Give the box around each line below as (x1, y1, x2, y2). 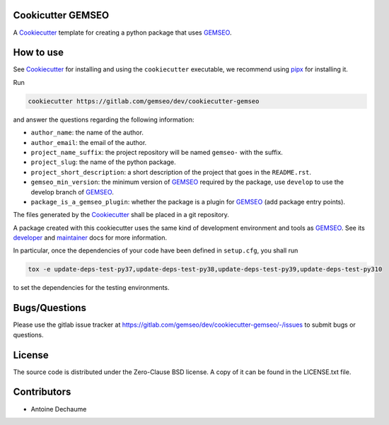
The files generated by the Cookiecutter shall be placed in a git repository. (13, 211, 230, 219)
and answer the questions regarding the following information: (13, 115, 194, 124)
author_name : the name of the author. (30, 128, 144, 137)
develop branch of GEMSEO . (30, 187, 115, 196)
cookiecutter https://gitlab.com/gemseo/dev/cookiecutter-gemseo (28, 97, 260, 105)
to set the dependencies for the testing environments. (13, 284, 170, 292)
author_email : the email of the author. (30, 138, 147, 146)
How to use (13, 47, 64, 59)
